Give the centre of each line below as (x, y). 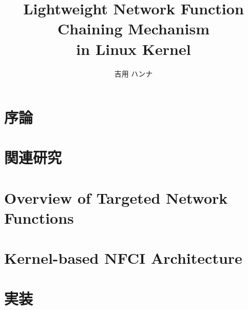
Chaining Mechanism (133, 28)
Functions (39, 218)
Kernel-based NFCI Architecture (123, 258)
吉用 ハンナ (133, 73)
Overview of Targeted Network (116, 197)
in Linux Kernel (133, 49)
